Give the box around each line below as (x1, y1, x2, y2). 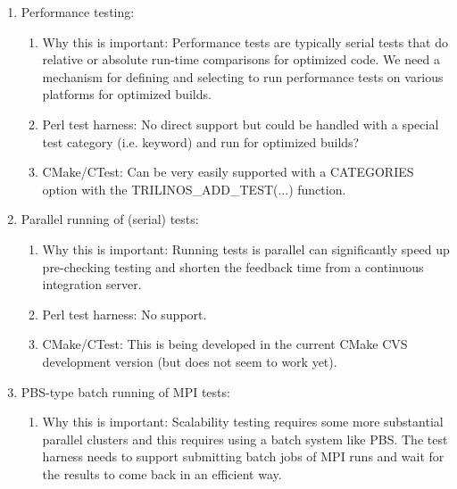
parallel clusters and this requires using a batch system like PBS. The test (42, 429, 448, 448)
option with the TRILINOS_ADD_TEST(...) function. (42, 179, 346, 198)
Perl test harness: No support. (42, 304, 207, 323)
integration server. (42, 275, 142, 294)
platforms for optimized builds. (42, 85, 212, 104)
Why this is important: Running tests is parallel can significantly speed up (42, 239, 450, 258)
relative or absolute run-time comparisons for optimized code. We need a (42, 50, 440, 69)
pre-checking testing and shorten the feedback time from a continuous (42, 257, 424, 276)
